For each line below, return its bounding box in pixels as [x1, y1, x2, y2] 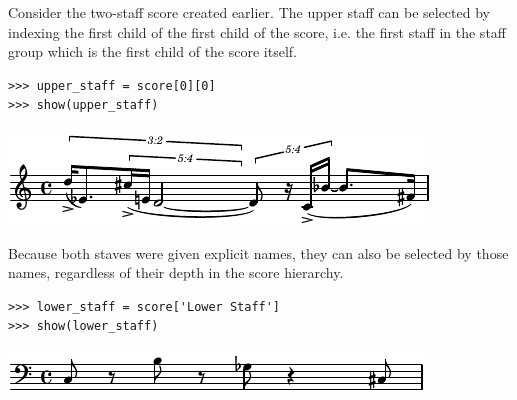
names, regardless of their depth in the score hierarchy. [8, 262, 344, 283]
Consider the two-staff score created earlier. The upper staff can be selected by [8, 2, 490, 22]
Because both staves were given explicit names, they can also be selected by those [8, 242, 509, 263]
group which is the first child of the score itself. [8, 41, 297, 62]
